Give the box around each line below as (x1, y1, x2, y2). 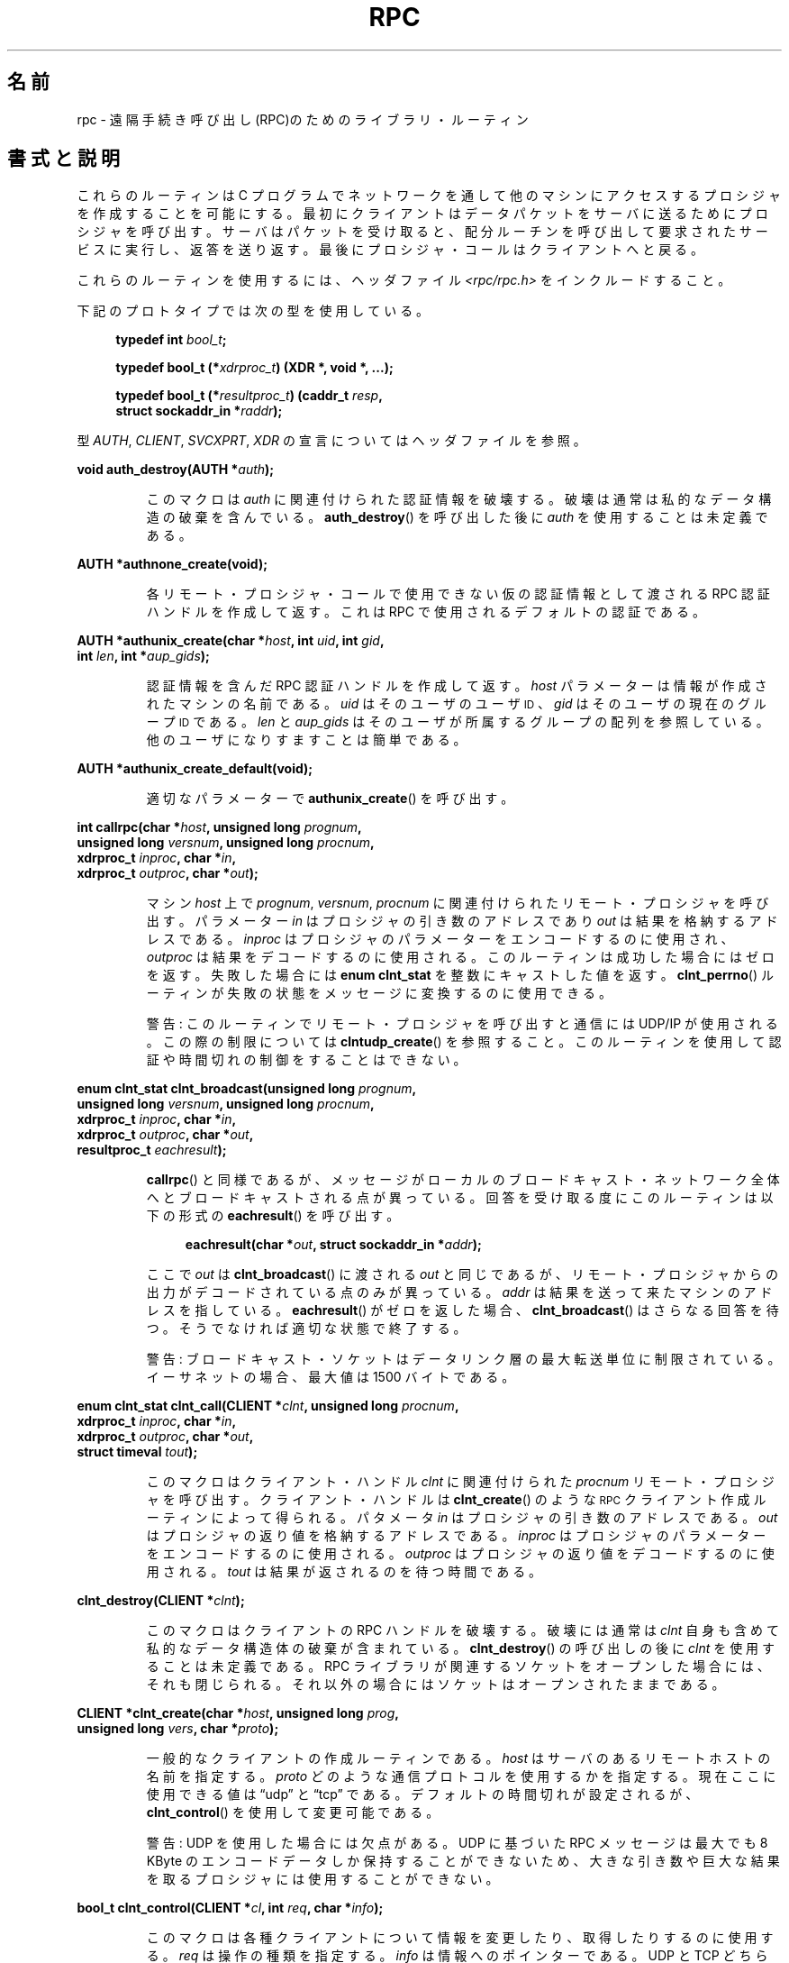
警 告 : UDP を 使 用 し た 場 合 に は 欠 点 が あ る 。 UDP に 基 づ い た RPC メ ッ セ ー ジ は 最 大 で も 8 (146, 1835, 768, 1851)
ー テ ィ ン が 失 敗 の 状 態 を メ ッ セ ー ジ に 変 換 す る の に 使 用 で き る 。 (146, 985, 612, 1001)
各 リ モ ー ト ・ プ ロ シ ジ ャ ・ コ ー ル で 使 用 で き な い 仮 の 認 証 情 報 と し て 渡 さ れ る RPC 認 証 (146, 586, 770, 602)
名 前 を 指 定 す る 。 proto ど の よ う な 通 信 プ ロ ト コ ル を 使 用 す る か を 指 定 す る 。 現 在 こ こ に (146, 1768, 776, 1785)
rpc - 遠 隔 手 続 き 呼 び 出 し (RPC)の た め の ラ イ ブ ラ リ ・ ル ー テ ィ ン (77, 111, 529, 127)
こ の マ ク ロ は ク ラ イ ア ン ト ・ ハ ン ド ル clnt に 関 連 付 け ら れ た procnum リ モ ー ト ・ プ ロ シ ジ (146, 1474, 775, 1490)
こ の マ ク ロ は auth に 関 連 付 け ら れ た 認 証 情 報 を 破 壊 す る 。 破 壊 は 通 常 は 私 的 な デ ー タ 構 (146, 491, 772, 507)
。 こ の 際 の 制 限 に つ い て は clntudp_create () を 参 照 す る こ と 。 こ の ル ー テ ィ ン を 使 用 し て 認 (146, 1034, 782, 1050)
